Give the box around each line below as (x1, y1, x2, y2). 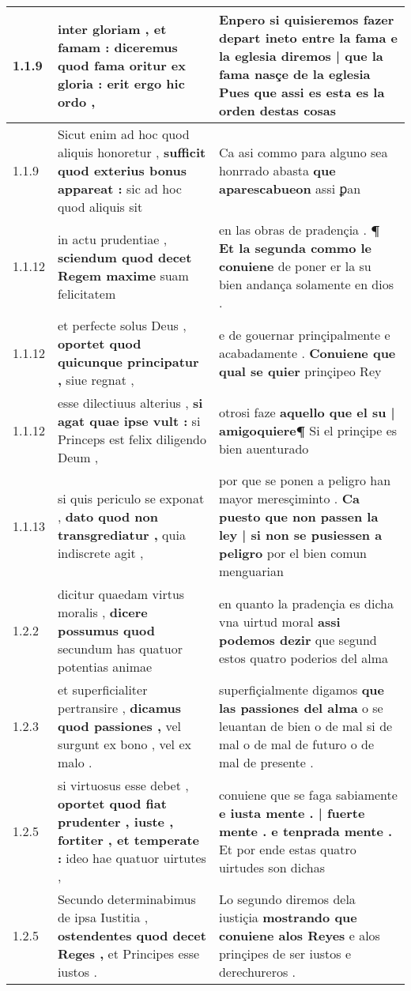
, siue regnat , (57, 371, 134, 389)
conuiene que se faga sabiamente (218, 785, 398, 804)
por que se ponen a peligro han (218, 471, 391, 489)
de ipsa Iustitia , (57, 908, 149, 926)
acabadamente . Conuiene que (218, 343, 396, 362)
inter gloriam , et (57, 19, 167, 38)
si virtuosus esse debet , (57, 776, 189, 794)
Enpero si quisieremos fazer (218, 10, 394, 28)
